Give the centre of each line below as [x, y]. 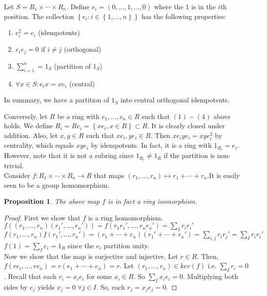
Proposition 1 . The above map [52, 201]
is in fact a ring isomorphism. [153, 201]
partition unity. [126, 245]
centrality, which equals [39, 145]
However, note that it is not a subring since [69, 155]
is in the [204, 6]
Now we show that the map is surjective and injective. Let [91, 256]
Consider [17, 175]
